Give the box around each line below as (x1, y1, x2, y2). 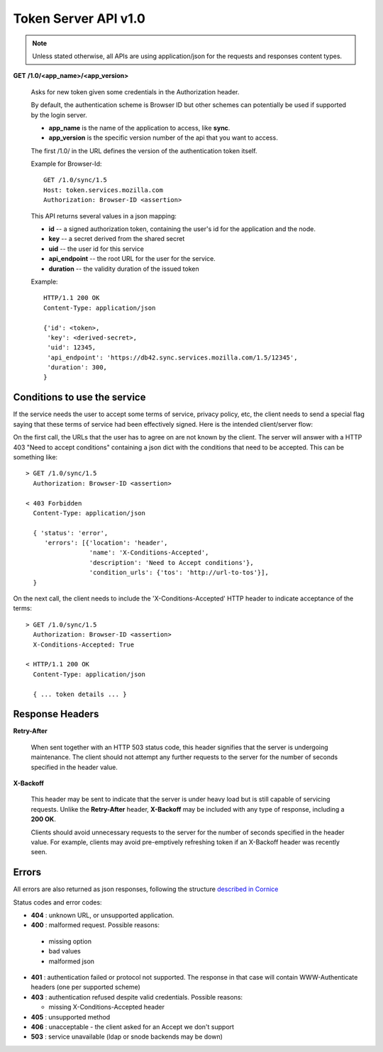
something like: (13, 452, 58, 461)
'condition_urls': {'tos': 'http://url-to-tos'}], (89, 569, 269, 577)
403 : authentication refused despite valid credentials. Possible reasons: (30, 992, 243, 1001)
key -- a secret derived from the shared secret (48, 235, 185, 243)
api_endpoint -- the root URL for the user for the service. (48, 254, 216, 263)
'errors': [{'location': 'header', (44, 539, 168, 547)
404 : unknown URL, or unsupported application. (30, 911, 174, 919)
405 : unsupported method (30, 1012, 111, 1021)
